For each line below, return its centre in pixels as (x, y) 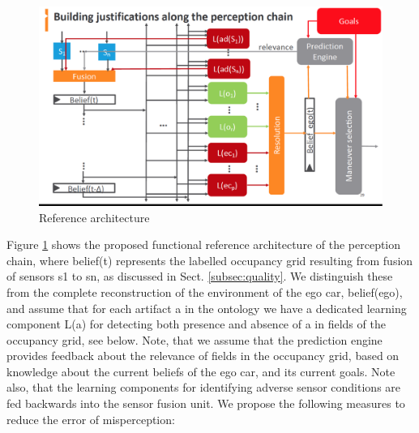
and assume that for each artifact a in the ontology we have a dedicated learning (207, 308)
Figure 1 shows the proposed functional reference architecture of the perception (204, 244)
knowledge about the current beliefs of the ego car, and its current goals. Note (201, 371)
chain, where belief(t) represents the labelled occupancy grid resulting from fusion (210, 260)
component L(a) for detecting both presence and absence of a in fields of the (196, 324)
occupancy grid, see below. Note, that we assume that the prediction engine (195, 339)
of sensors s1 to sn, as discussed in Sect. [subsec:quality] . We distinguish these (200, 276)
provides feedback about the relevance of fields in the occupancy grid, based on (203, 356)
